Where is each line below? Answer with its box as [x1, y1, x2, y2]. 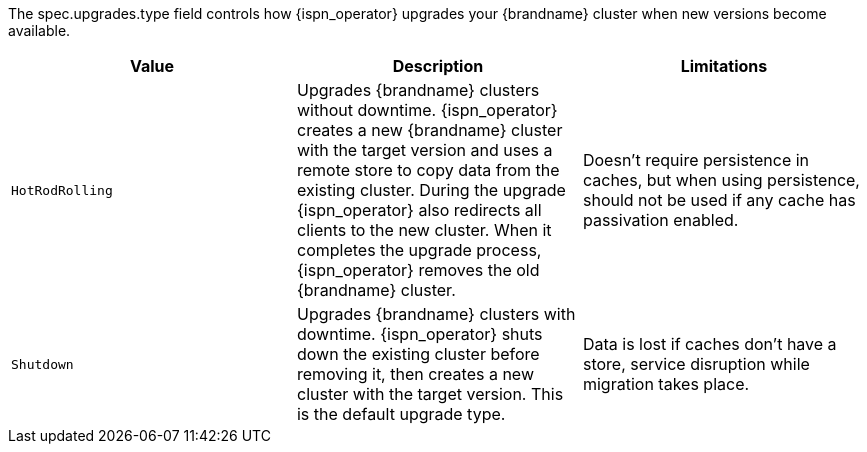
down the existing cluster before [296, 344, 540, 364]
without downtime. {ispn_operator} [296, 100, 558, 120]
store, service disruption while [582, 354, 810, 374]
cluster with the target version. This [296, 384, 564, 404]
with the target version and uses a [296, 140, 553, 160]
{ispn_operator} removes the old [296, 260, 540, 280]
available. [8, 22, 71, 39]
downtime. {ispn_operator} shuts [296, 324, 543, 344]
